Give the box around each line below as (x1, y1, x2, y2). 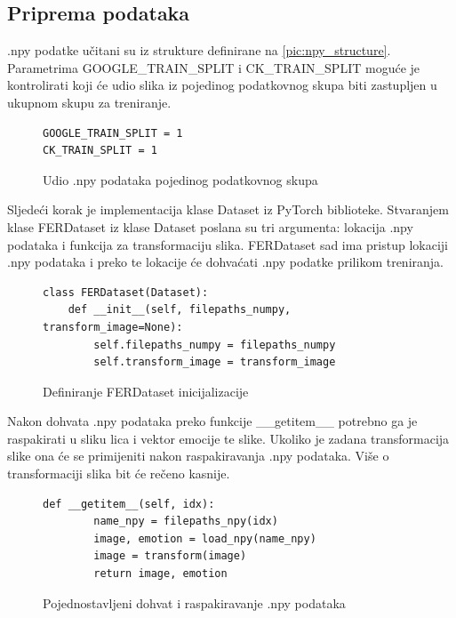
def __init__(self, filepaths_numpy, (68, 303, 292, 317)
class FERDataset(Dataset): (43, 285, 209, 299)
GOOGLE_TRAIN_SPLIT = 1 (43, 126, 183, 140)
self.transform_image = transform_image (93, 356, 336, 369)
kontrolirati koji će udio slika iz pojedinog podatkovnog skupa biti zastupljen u (7, 76, 437, 94)
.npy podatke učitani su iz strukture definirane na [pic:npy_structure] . (7, 41, 391, 60)
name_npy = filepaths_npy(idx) (93, 515, 278, 528)
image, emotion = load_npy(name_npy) (93, 532, 316, 545)
